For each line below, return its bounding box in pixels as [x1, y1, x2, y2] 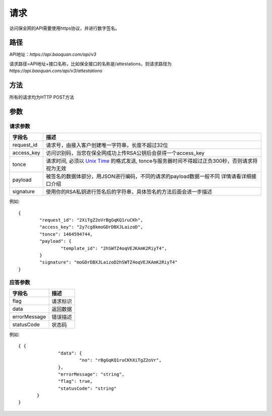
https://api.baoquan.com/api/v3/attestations [9, 68, 103, 74]
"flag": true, [58, 378, 93, 384]
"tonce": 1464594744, [39, 231, 93, 237]
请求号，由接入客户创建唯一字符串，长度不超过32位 [45, 142, 168, 149]
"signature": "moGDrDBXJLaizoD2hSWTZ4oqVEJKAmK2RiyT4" [39, 259, 178, 265]
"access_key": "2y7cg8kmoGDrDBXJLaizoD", [39, 224, 144, 230]
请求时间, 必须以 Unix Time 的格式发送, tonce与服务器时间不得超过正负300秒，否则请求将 [45, 158, 258, 165]
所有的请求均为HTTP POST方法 [9, 94, 74, 100]
